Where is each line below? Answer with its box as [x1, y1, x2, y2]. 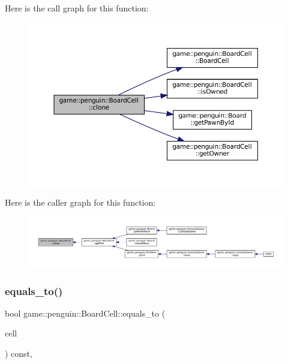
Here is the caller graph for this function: [5, 196, 156, 209]
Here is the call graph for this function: [5, 2, 149, 14]
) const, [5, 347, 32, 360]
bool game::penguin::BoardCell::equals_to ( [5, 306, 166, 319]
